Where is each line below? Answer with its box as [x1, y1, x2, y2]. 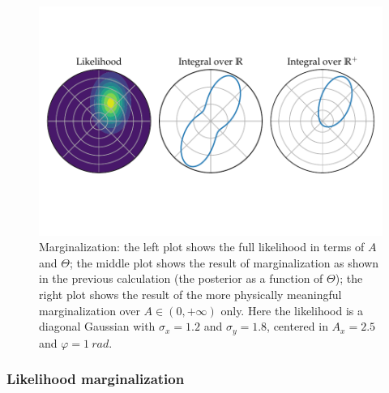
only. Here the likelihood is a [220, 301, 363, 318]
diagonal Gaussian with [39, 318, 156, 335]
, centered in [267, 318, 328, 335]
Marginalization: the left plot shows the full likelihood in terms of [39, 238, 365, 255]
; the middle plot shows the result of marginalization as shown [69, 254, 379, 271]
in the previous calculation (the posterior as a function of [39, 270, 323, 287]
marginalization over [39, 301, 140, 318]
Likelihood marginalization [6, 369, 185, 389]
